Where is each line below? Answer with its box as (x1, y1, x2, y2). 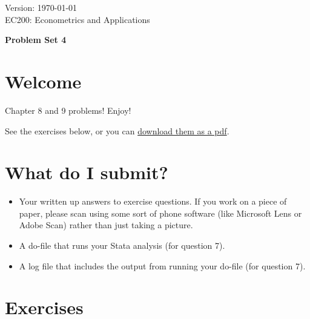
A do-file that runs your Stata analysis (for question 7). (19, 239, 225, 251)
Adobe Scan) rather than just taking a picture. (19, 219, 193, 231)
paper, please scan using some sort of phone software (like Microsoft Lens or (19, 206, 302, 219)
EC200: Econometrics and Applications (5, 13, 150, 25)
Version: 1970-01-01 (5, 1, 77, 13)
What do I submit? (5, 160, 168, 185)
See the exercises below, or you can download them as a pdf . (5, 124, 229, 137)
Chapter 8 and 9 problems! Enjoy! (5, 104, 131, 116)
